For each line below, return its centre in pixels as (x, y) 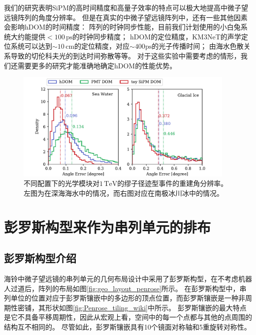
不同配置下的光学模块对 (62, 183)
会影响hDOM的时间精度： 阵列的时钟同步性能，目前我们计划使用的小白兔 (122, 27)
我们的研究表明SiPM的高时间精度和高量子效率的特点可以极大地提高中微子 (123, 7)
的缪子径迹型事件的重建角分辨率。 (173, 183)
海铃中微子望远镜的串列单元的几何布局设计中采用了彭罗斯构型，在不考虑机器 (128, 278)
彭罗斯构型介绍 (40, 258)
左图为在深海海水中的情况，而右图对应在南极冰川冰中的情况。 (124, 193)
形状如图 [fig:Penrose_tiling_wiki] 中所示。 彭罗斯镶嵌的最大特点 (146, 307)
